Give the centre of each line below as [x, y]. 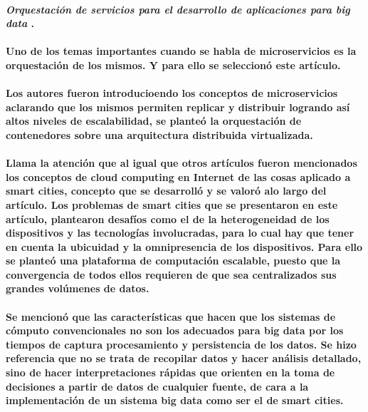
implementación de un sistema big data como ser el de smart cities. [175, 400]
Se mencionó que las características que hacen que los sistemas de [171, 316]
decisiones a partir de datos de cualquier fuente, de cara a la [157, 386]
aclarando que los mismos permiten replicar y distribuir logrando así [178, 107]
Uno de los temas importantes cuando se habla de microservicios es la [181, 51]
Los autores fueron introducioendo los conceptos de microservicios [172, 93]
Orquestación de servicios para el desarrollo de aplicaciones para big [178, 9]
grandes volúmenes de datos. [78, 288]
